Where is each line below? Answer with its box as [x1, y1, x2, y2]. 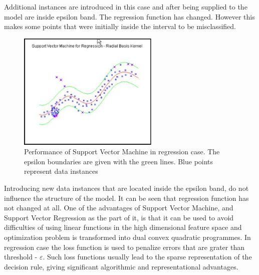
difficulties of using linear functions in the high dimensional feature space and [4, 222, 242, 232]
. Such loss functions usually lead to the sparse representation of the [43, 251, 252, 262]
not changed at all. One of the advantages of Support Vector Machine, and [4, 202, 233, 213]
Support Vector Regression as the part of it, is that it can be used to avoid [4, 212, 234, 222]
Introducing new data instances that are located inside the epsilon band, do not [4, 183, 249, 193]
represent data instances [24, 166, 98, 176]
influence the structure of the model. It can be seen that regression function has [4, 192, 249, 203]
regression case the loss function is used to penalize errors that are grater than [4, 241, 245, 252]
